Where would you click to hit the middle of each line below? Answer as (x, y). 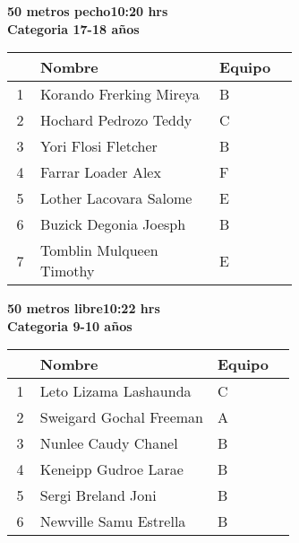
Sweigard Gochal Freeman (121, 417)
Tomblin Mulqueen (99, 250)
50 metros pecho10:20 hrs (88, 11)
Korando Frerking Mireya (120, 94)
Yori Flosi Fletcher (99, 146)
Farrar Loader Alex (101, 172)
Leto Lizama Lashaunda (115, 391)
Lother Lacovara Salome (116, 198)
